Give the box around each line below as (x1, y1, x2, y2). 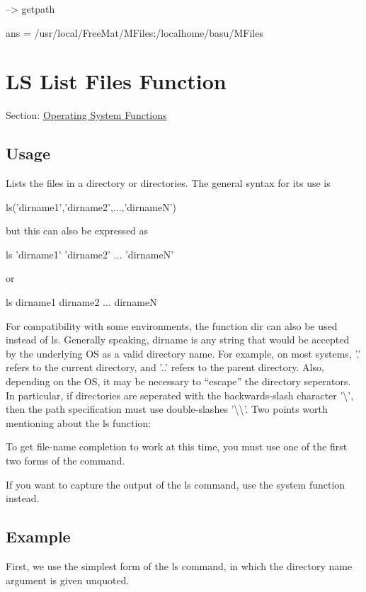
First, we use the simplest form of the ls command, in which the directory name (6, 559, 353, 573)
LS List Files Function (6, 67, 227, 96)
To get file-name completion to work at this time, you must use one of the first (6, 439, 348, 454)
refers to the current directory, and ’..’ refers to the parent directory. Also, (6, 360, 324, 375)
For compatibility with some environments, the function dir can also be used (6, 318, 338, 333)
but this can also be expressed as (6, 223, 149, 238)
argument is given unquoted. (6, 572, 130, 587)
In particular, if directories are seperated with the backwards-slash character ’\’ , (6, 387, 354, 402)
